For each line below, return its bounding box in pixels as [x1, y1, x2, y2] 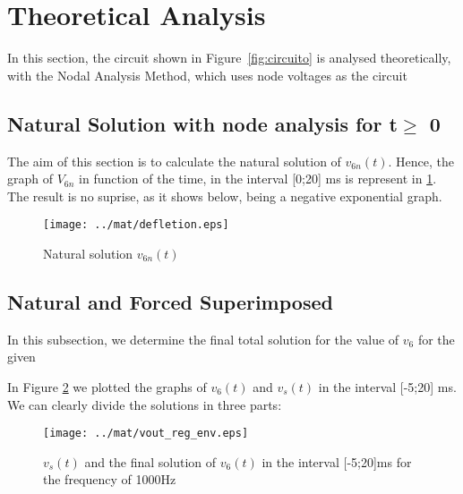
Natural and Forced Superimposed [7, 287, 333, 315]
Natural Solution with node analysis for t [7, 109, 398, 137]
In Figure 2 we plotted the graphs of [7, 377, 207, 396]
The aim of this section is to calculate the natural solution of [7, 151, 341, 170]
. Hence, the [388, 151, 454, 170]
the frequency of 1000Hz [43, 470, 176, 489]
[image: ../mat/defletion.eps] [43, 218, 229, 232]
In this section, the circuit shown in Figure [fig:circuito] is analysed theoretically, [7, 48, 451, 67]
